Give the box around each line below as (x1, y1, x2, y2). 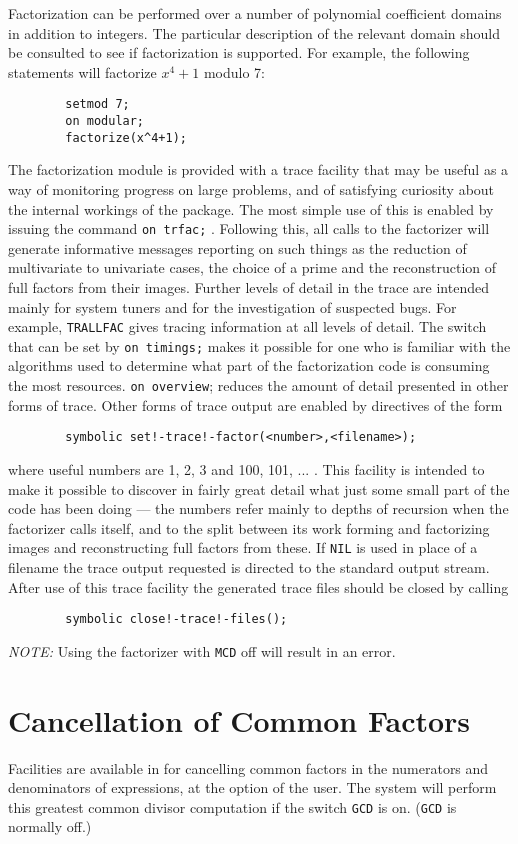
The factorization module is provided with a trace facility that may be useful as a (8, 159, 509, 180)
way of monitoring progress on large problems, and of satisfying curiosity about (8, 178, 495, 199)
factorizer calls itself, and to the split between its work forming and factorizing (8, 517, 490, 538)
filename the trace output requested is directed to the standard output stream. (8, 557, 490, 577)
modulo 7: (203, 61, 265, 82)
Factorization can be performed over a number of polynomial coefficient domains (8, 3, 502, 23)
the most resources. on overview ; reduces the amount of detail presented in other (8, 375, 509, 396)
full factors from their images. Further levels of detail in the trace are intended (8, 276, 489, 297)
